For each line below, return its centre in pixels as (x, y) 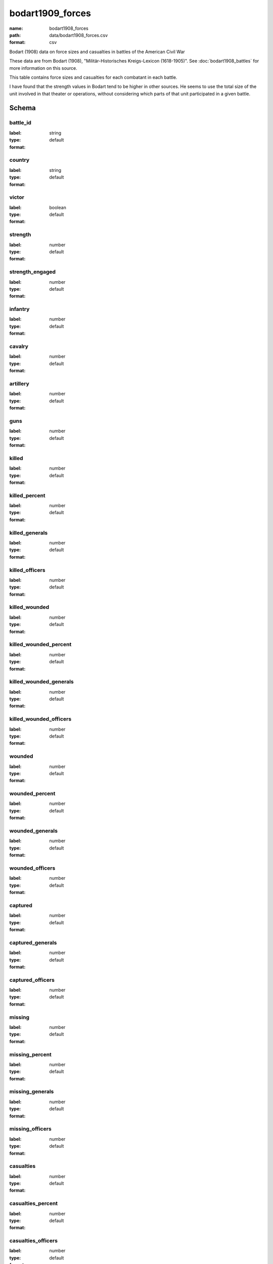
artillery (19, 383)
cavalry (19, 346)
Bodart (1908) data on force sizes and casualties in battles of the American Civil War (97, 52)
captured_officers (32, 980)
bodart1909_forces (50, 13)
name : (16, 28)
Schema (23, 108)
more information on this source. (43, 68)
